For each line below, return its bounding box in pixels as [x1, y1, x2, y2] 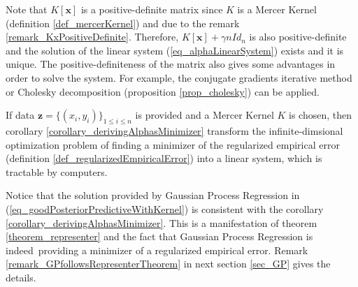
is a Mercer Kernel [237, 2, 317, 16]
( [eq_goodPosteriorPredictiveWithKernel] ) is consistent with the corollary [6, 201, 324, 216]
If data [6, 108, 35, 122]
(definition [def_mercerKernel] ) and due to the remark [6, 15, 240, 30]
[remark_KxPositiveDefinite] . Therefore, [6, 29, 179, 44]
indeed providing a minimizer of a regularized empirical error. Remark [6, 242, 308, 257]
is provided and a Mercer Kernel [135, 108, 274, 122]
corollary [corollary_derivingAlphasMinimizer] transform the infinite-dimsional [6, 123, 343, 138]
